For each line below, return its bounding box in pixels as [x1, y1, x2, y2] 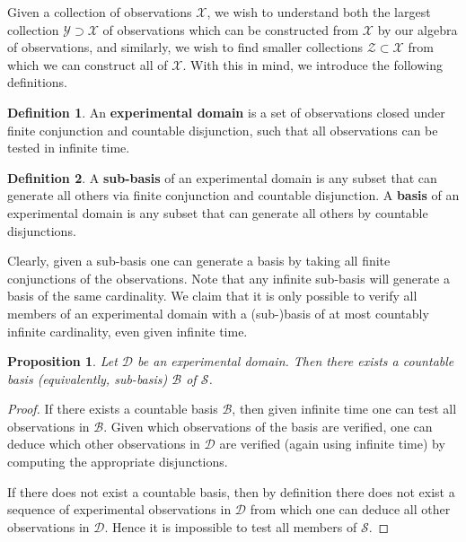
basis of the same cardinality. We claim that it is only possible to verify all [7, 286, 418, 305]
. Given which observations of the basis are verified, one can [103, 416, 433, 435]
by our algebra [377, 20, 458, 39]
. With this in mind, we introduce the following [182, 55, 443, 74]
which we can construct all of [7, 55, 168, 74]
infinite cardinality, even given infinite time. [7, 321, 248, 340]
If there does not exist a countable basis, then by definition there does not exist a [7, 482, 455, 501]
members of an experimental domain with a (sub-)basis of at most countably [7, 303, 429, 322]
